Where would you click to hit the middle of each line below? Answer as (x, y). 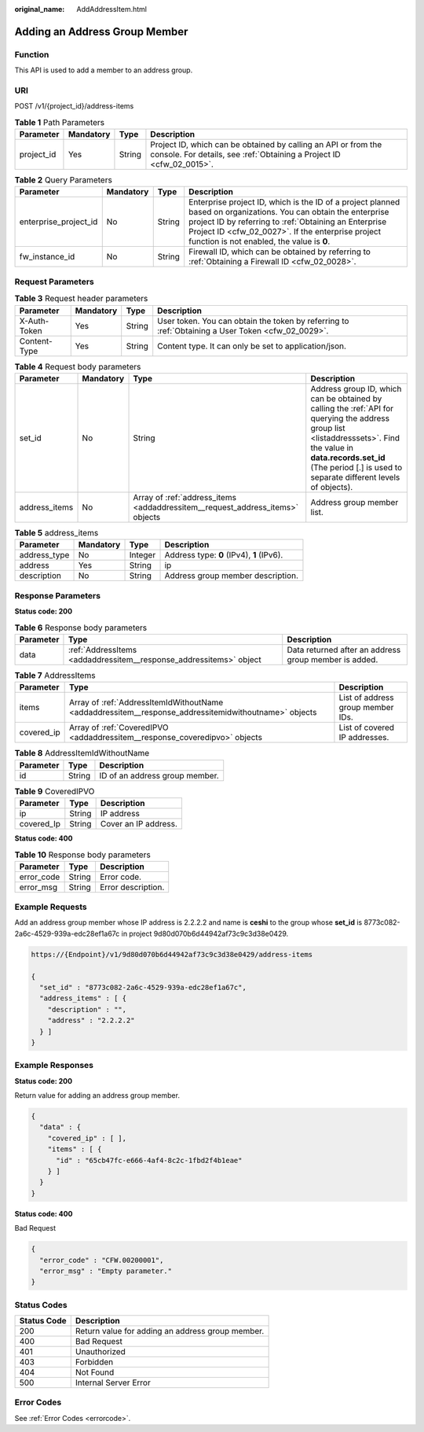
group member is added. (333, 659)
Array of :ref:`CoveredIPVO (119, 727)
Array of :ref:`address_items (185, 497)
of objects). (332, 487)
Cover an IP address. (139, 823)
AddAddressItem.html (111, 9)
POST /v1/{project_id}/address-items (74, 106)
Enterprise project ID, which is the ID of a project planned (294, 202)
